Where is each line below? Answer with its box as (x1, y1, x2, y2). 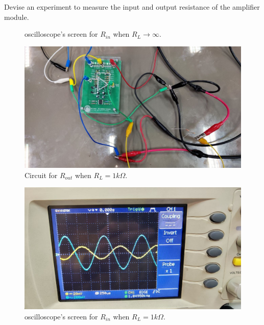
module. (4, 11, 29, 22)
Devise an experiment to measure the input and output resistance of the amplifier (4, 2, 260, 12)
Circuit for (25, 169, 58, 180)
